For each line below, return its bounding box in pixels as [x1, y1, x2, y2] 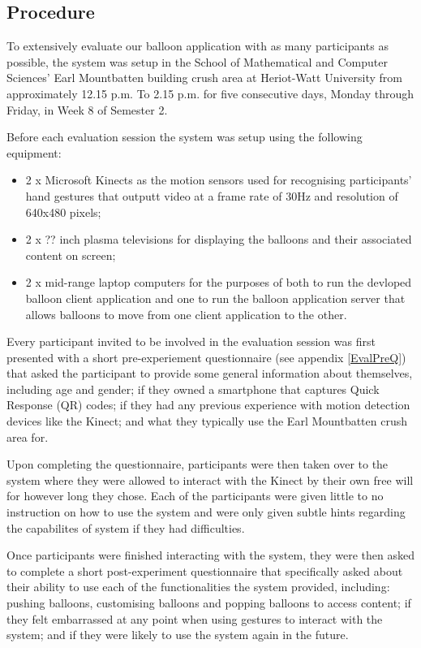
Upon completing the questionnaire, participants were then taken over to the [6, 456, 389, 473]
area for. [6, 428, 49, 445]
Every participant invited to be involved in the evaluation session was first [6, 333, 376, 350]
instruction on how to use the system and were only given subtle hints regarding [6, 503, 406, 521]
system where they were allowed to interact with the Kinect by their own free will [6, 471, 414, 488]
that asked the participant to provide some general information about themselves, [6, 365, 413, 382]
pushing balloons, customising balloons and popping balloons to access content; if [6, 594, 411, 611]
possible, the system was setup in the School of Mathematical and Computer [6, 53, 388, 70]
